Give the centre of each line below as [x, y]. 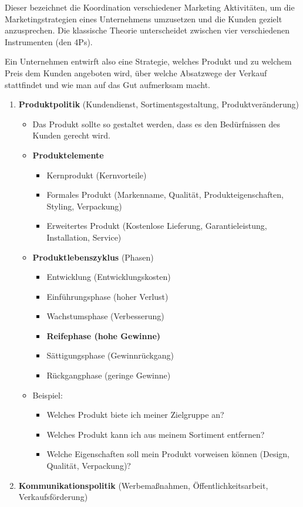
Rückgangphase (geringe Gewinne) [109, 375]
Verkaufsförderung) [53, 497]
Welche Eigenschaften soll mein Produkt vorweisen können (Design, [168, 454]
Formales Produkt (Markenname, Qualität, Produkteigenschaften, [165, 195]
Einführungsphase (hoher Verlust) [107, 296]
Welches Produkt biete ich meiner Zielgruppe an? [135, 415]
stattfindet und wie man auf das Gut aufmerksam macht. [107, 84]
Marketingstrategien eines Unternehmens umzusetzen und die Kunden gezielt [144, 18]
